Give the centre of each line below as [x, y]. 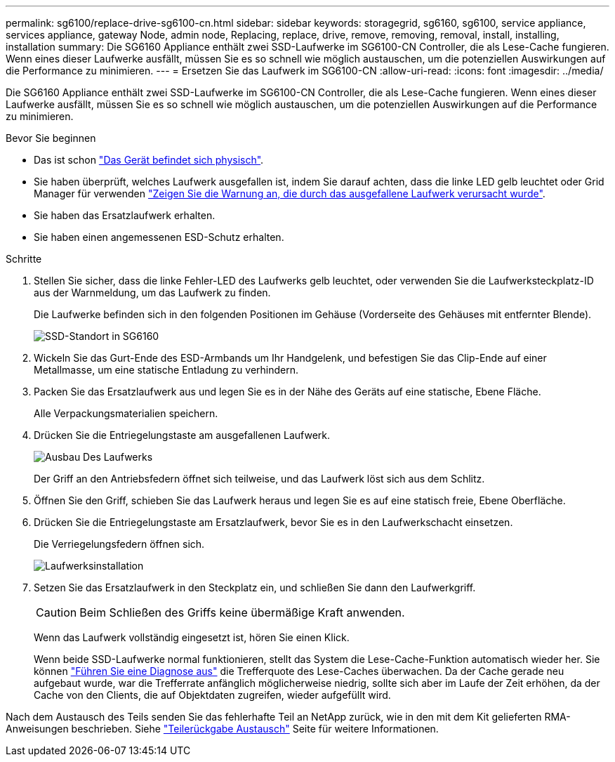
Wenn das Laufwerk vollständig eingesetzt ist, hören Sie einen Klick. [192, 637]
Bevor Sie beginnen [51, 138]
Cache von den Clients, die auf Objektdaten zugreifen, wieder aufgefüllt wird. [212, 695]
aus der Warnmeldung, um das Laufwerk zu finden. [152, 293]
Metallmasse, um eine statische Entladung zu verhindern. [166, 370]
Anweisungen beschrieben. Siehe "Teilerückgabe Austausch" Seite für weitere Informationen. [222, 729]
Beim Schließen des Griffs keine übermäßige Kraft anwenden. [242, 612]
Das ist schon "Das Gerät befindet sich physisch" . [149, 160]
